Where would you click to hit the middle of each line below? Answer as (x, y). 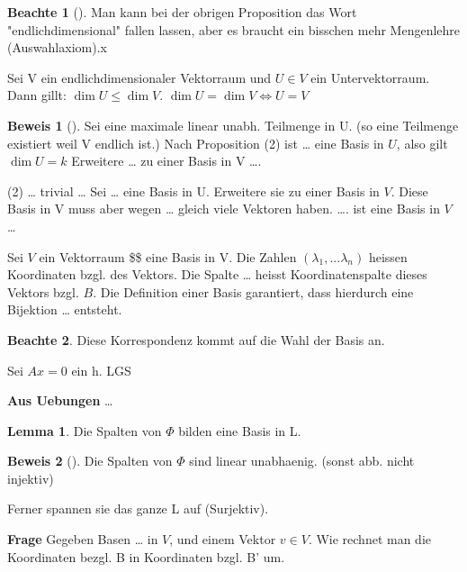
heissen (388, 256)
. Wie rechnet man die (370, 539)
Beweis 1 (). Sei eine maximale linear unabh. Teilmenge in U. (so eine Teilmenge (233, 125)
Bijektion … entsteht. (65, 309)
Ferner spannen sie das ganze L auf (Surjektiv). (138, 508)
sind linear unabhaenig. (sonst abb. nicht (302, 461)
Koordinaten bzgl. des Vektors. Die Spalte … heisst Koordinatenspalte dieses (217, 274)
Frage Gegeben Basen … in (83, 539)
